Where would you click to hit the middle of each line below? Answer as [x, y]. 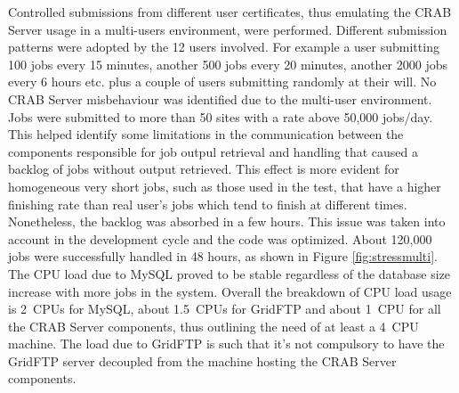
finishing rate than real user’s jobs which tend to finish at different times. [208, 204]
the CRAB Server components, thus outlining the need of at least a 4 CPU [213, 326]
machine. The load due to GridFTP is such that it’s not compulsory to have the [226, 344]
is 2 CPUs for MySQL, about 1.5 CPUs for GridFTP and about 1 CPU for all [225, 309]
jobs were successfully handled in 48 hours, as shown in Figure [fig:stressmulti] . [223, 256]
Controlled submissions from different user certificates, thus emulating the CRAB [230, 12]
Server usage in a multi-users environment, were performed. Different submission [228, 29]
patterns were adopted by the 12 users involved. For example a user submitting [224, 47]
